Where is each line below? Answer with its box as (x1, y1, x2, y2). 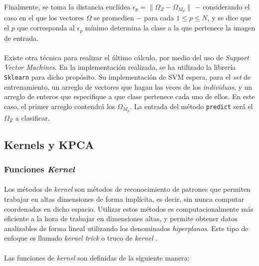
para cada (144, 12, 174, 23)
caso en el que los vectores (4, 12, 84, 23)
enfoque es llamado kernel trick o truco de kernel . (4, 233, 158, 243)
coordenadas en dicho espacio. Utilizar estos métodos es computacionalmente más (4, 203, 254, 214)
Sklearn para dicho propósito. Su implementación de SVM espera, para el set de (4, 71, 251, 82)
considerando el (203, 1, 250, 11)
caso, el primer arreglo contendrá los (4, 101, 115, 111)
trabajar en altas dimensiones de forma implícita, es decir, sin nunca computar (4, 193, 245, 204)
